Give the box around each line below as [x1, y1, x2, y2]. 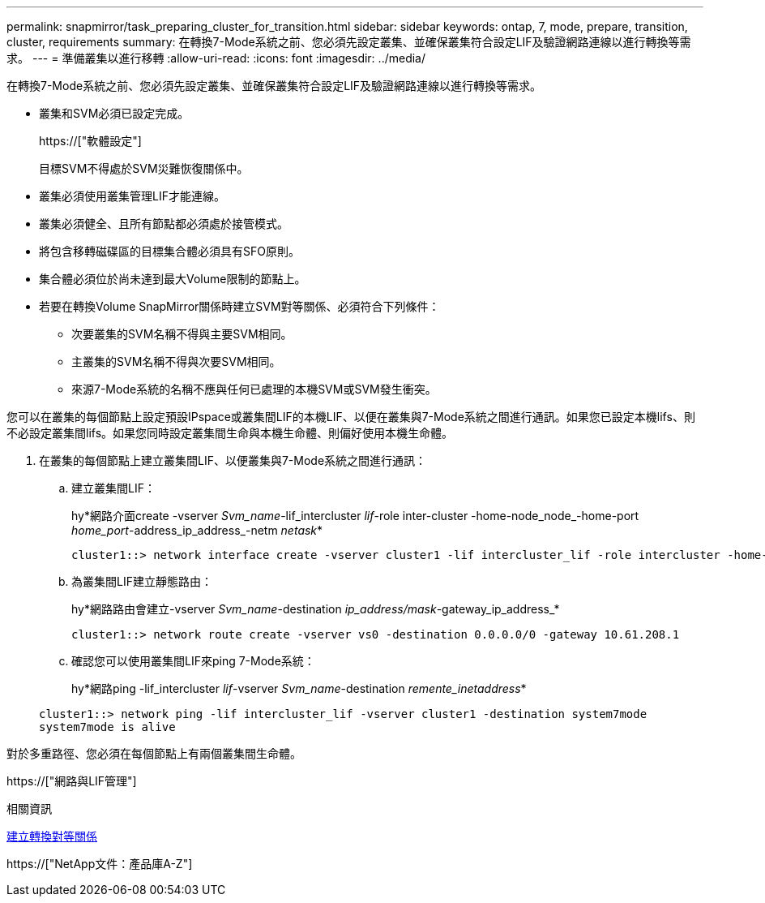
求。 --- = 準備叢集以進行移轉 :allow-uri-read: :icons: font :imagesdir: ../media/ [6, 51, 426, 65]
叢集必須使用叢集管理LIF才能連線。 [39, 189, 225, 203]
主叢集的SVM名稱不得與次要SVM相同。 [71, 355, 281, 368]
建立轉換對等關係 [6, 829, 97, 843]
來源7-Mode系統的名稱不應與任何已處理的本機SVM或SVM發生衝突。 [71, 382, 437, 396]
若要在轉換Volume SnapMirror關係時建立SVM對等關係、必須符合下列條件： [39, 299, 440, 313]
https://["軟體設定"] [39, 134, 142, 148]
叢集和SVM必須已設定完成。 [39, 106, 190, 120]
